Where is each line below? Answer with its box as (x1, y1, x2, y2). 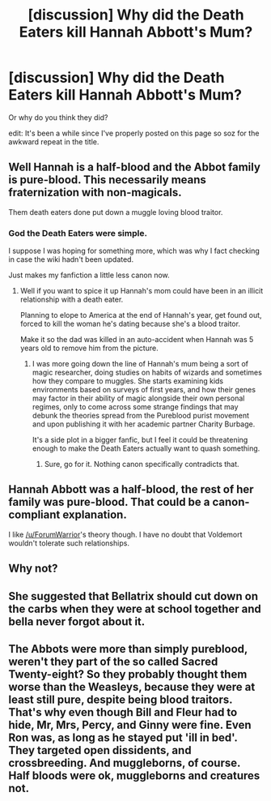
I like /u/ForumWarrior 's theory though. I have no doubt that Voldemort (8, 529, 243, 539)
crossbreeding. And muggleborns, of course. (8, 756, 241, 770)
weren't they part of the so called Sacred (8, 655, 218, 669)
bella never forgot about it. (8, 615, 146, 628)
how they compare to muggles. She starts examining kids (32, 376, 224, 386)
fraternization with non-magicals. (8, 186, 182, 199)
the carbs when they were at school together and (8, 602, 261, 615)
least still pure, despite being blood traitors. (8, 693, 233, 707)
